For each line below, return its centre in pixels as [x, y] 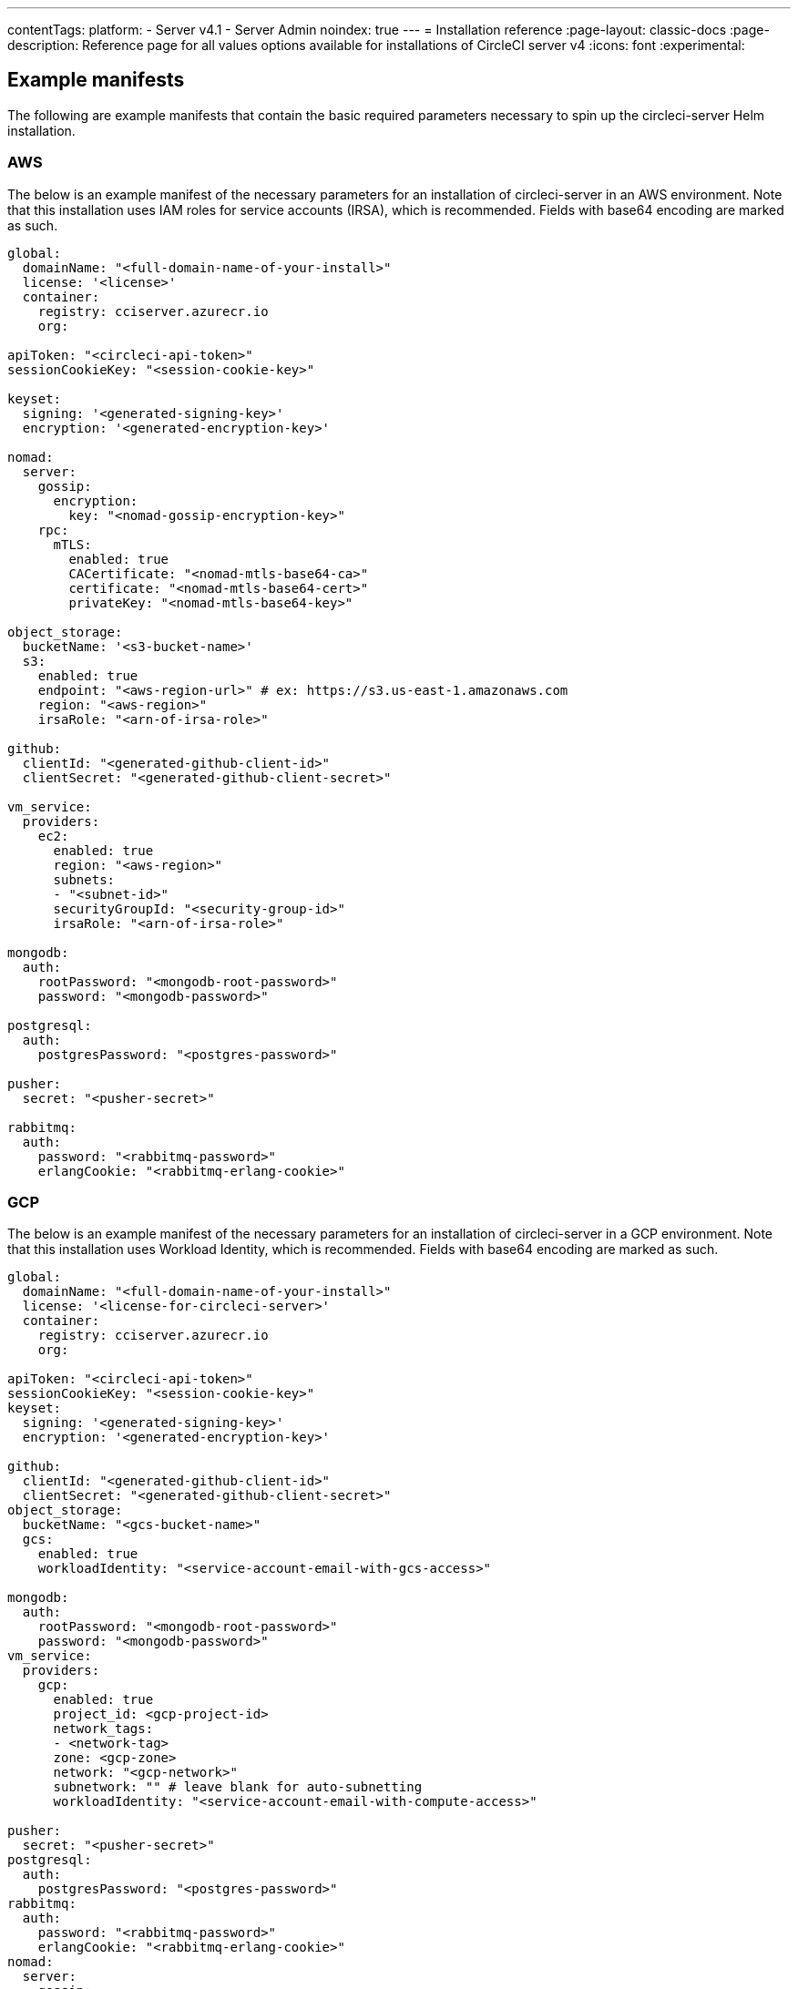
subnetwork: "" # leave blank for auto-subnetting [238, 1787]
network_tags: [103, 1729]
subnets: [84, 879]
